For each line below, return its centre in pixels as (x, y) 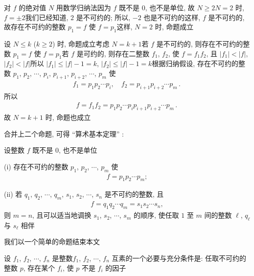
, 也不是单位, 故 (170, 7)
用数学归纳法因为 (83, 7)
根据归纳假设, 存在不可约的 (195, 63)
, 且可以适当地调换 (62, 215)
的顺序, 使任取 (156, 215)
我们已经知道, (47, 17)
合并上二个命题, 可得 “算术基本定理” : (64, 133)
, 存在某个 (39, 267)
